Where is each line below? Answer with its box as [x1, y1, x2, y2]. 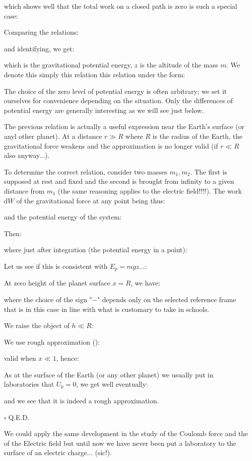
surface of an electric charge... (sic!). [4, 447, 112, 458]
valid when [4, 353, 36, 363]
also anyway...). [4, 150, 50, 160]
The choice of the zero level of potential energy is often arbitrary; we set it [4, 86, 227, 96]
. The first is [190, 166, 228, 176]
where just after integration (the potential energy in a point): [4, 244, 188, 255]
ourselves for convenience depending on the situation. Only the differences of [4, 95, 233, 106]
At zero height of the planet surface [4, 278, 110, 288]
